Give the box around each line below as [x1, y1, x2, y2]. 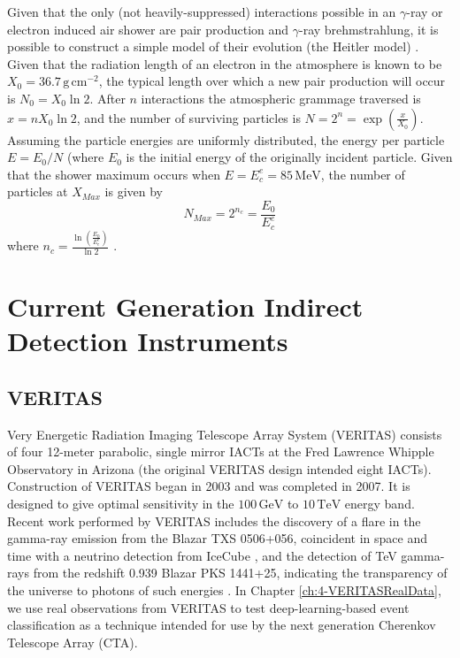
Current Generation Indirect [7, 288, 364, 325]
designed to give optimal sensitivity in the [7, 494, 234, 513]
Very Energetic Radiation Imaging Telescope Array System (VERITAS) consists [7, 425, 442, 443]
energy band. [344, 494, 415, 513]
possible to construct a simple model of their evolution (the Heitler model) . [7, 37, 419, 56]
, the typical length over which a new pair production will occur [98, 72, 446, 90]
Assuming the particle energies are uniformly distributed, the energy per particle [7, 130, 445, 149]
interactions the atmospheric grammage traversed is [141, 88, 421, 107]
